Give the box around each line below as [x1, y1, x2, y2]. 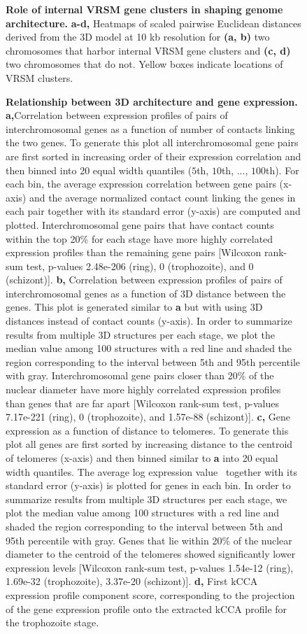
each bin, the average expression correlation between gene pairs [6, 176, 276, 191]
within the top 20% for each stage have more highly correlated [6, 231, 273, 246]
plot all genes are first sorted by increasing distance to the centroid [6, 437, 293, 451]
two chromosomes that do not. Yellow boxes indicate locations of [6, 57, 283, 71]
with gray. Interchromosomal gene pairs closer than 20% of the [6, 368, 274, 383]
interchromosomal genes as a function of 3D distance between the [6, 286, 286, 300]
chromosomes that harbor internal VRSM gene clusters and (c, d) [6, 43, 291, 57]
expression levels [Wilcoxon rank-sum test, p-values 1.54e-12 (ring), [6, 560, 294, 575]
